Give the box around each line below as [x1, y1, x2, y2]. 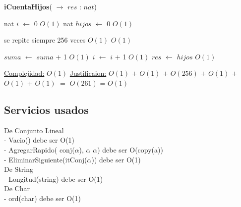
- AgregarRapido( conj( [4, 144, 75, 155]
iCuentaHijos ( [4, 1, 52, 11]
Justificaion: [69, 68, 107, 78]
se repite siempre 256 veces [4, 35, 86, 45]
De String [4, 164, 33, 174]
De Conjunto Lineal [4, 125, 64, 135]
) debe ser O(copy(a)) [97, 144, 163, 155]
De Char [4, 183, 30, 194]
